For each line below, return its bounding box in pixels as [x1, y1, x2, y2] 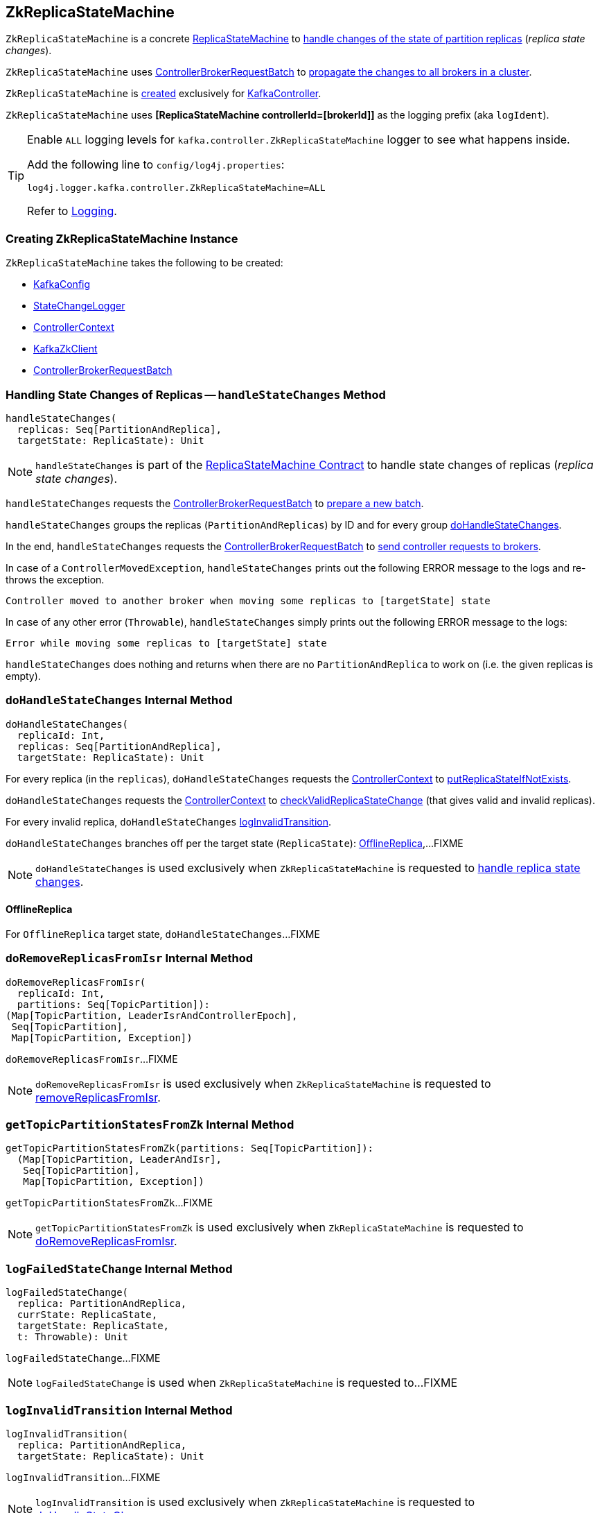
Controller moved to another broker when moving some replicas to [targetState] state [6, 595, 491, 606]
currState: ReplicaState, [17, 1309, 158, 1321]
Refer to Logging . [27, 204, 117, 219]
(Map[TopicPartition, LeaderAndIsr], [17, 1154, 222, 1165]
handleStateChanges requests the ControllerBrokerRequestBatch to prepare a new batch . [6, 497, 424, 509]
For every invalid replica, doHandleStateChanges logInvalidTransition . [6, 815, 332, 828]
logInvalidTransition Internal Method [6, 1403, 233, 1417]
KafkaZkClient [33, 343, 98, 355]
